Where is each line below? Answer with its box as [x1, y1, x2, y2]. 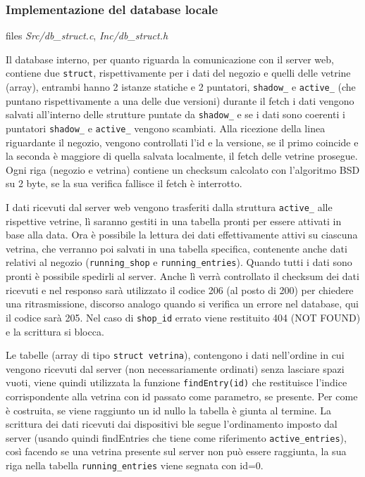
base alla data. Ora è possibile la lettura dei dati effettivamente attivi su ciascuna [6, 227, 358, 242]
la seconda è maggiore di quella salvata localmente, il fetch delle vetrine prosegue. [6, 148, 358, 163]
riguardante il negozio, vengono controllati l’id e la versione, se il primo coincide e [6, 134, 359, 149]
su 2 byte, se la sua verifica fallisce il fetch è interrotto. [6, 176, 242, 191]
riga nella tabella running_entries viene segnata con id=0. [6, 458, 264, 473]
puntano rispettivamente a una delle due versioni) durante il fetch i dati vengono [6, 93, 354, 108]
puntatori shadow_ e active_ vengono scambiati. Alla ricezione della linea [6, 120, 326, 135]
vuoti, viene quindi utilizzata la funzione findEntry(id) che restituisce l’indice [6, 375, 347, 390]
